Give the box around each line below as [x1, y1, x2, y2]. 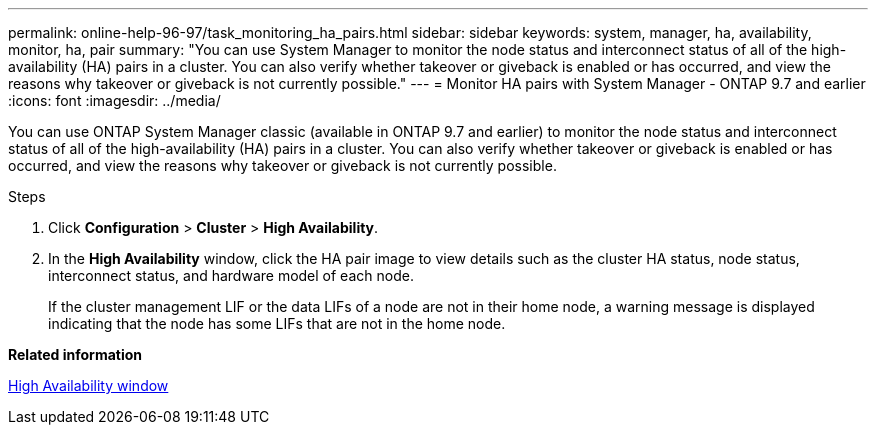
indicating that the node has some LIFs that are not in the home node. [48, 315, 506, 332]
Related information [8, 346, 143, 363]
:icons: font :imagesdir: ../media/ [8, 92, 221, 109]
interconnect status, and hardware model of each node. [48, 267, 414, 284]
